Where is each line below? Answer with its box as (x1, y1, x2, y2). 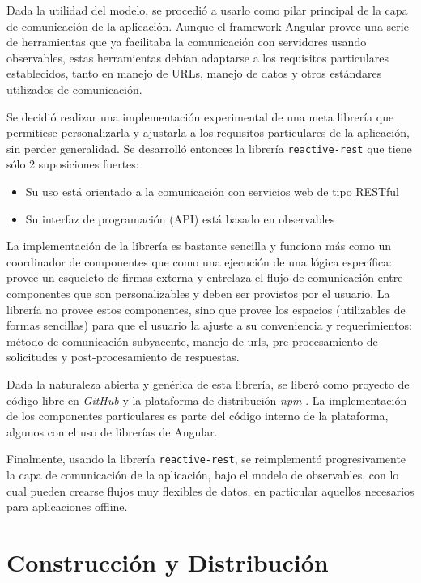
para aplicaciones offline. (6, 498, 128, 515)
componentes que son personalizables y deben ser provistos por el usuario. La (6, 284, 390, 301)
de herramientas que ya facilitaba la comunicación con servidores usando (6, 33, 367, 50)
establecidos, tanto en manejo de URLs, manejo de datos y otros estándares (6, 65, 382, 82)
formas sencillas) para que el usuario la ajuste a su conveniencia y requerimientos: (6, 317, 412, 334)
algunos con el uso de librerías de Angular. (6, 423, 218, 440)
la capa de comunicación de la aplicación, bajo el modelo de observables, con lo (6, 466, 399, 483)
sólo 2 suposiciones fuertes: (6, 155, 139, 172)
